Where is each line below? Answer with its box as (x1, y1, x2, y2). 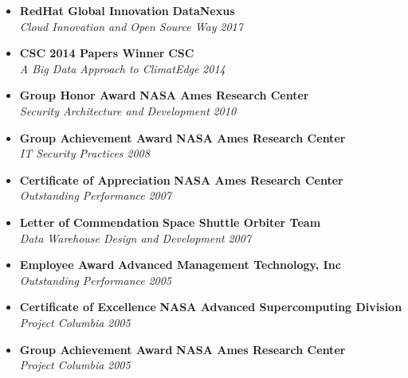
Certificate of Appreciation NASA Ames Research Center (19, 171, 343, 188)
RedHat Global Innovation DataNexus (19, 2, 235, 18)
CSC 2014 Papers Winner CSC (19, 45, 194, 61)
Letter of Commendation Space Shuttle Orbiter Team (19, 213, 321, 230)
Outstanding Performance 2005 (19, 271, 172, 288)
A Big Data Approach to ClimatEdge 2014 (19, 60, 226, 76)
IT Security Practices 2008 (19, 145, 150, 162)
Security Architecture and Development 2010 (19, 102, 237, 119)
